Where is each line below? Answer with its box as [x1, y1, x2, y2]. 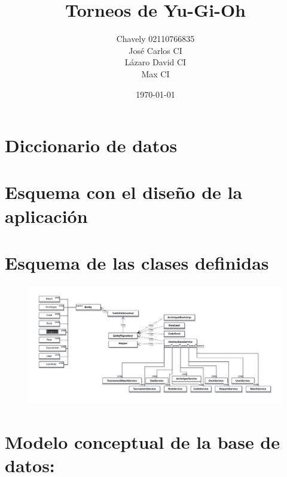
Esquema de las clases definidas [5, 250, 269, 275]
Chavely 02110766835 [116, 32, 195, 45]
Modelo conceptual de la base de [5, 430, 280, 454]
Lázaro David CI [124, 56, 187, 68]
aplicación [5, 203, 88, 228]
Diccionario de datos [5, 133, 178, 158]
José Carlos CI [129, 44, 182, 56]
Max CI [141, 67, 170, 80]
